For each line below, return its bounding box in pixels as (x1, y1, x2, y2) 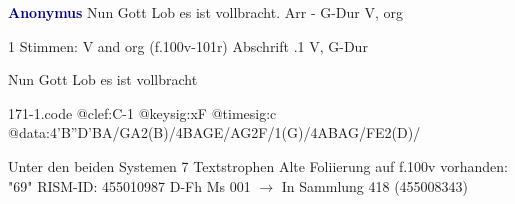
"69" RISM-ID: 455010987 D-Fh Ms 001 (8, 175, 251, 196)
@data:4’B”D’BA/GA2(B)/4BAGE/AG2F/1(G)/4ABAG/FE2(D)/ (8, 122, 421, 143)
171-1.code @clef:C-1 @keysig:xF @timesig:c (8, 102, 277, 123)
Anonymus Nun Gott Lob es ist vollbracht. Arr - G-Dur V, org (8, 2, 404, 22)
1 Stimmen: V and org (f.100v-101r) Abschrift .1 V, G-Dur (8, 35, 368, 56)
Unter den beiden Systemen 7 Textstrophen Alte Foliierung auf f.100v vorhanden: (8, 155, 508, 176)
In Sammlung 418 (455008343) (281, 175, 469, 196)
